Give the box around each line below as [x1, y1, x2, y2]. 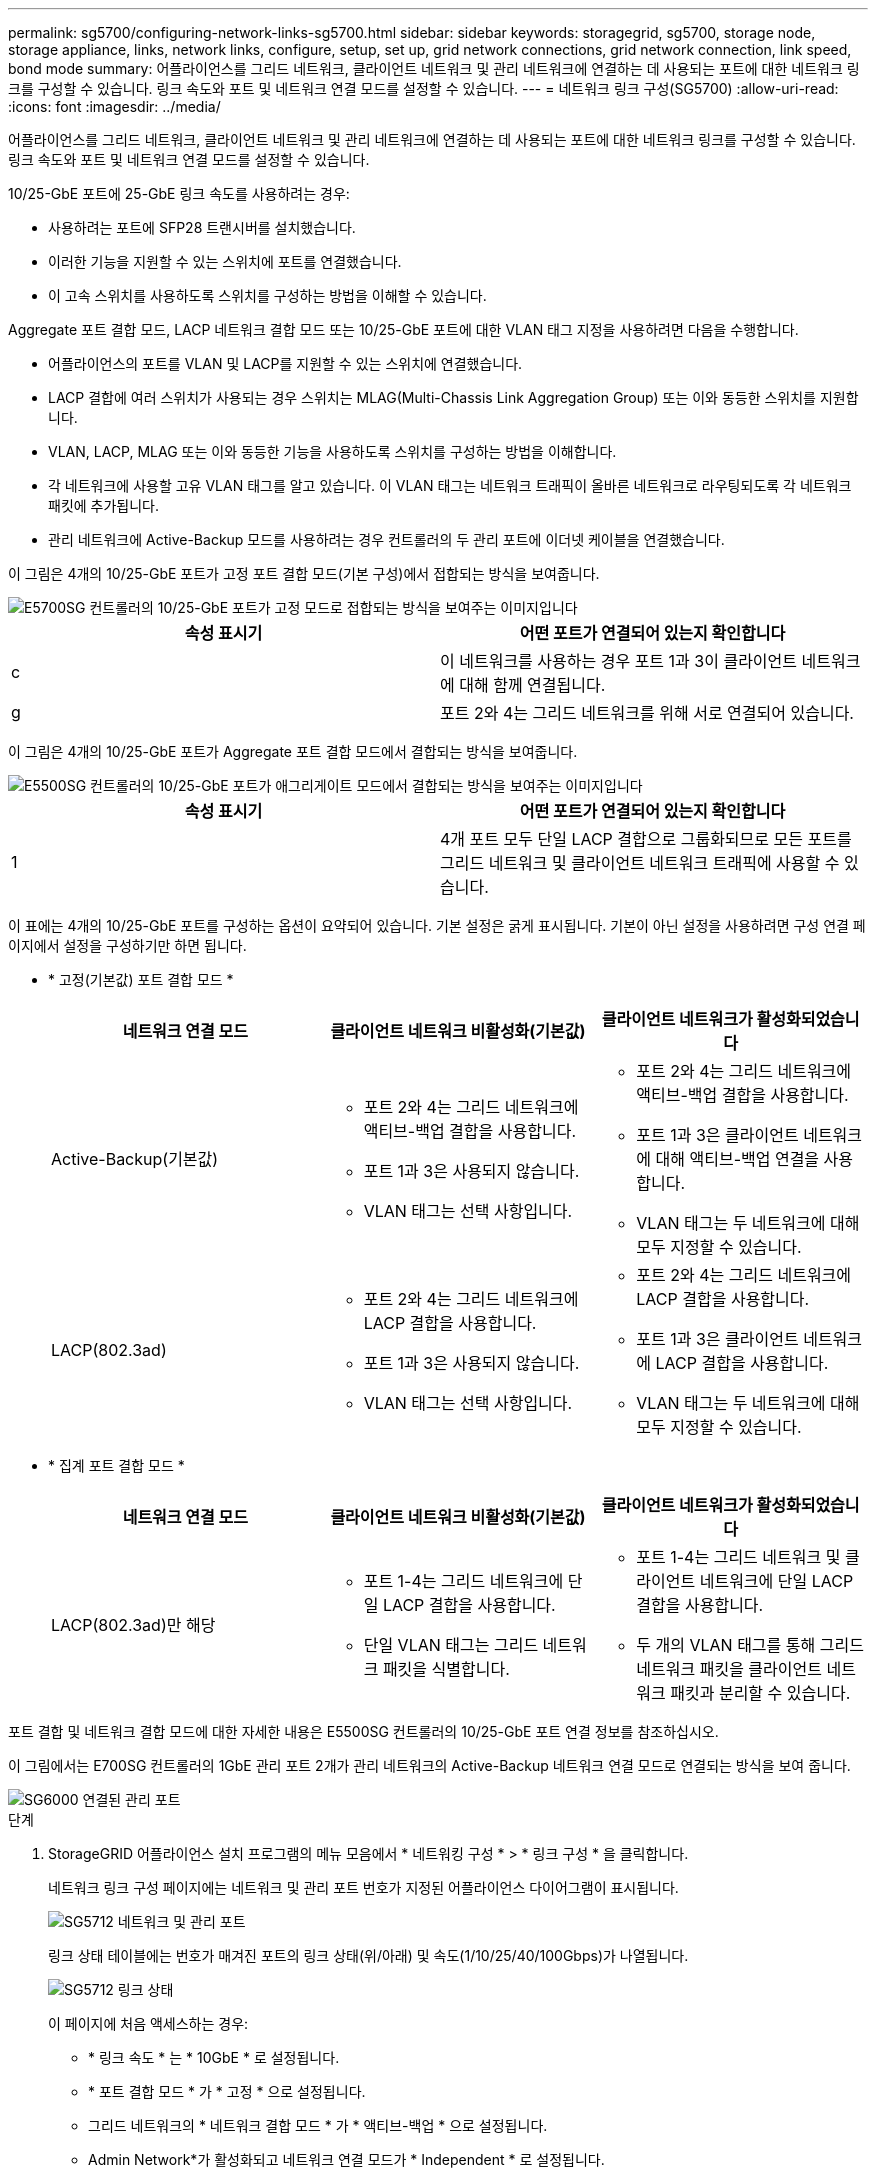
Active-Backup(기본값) [51, 1149, 219, 1169]
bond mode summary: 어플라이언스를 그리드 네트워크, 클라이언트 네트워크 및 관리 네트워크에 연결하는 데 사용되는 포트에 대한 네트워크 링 [8, 60, 860, 77]
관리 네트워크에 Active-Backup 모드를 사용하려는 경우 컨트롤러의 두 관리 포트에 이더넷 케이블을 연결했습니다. [48, 531, 725, 548]
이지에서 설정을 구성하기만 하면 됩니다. [8, 937, 247, 954]
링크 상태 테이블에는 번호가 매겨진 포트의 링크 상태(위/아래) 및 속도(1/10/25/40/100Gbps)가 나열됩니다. [48, 1947, 689, 1964]
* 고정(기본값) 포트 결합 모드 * [48, 971, 234, 988]
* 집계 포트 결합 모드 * [48, 1457, 185, 1474]
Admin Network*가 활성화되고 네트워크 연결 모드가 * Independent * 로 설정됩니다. [88, 2151, 605, 2168]
